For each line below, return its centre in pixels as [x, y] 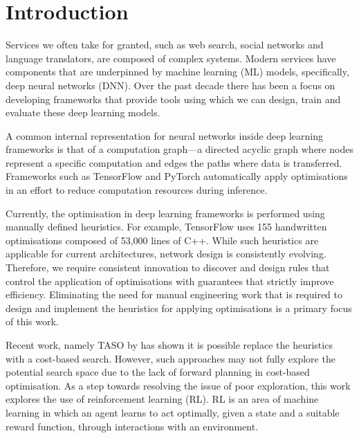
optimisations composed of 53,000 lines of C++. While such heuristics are [162, 240]
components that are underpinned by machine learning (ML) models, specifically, [177, 72]
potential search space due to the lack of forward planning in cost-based [158, 372]
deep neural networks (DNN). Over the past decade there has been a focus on [171, 85]
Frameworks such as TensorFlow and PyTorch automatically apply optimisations [177, 176]
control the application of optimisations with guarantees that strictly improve [170, 281]
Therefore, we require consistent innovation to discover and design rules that [168, 267]
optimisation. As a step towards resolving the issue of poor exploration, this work [178, 385]
